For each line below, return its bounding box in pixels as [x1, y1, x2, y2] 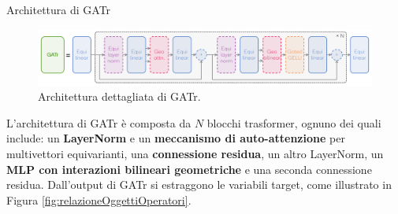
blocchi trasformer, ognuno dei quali [206, 114, 381, 131]
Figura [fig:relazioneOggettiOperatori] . [6, 191, 192, 208]
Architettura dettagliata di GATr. [38, 88, 201, 105]
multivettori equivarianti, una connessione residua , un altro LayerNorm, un [6, 146, 384, 162]
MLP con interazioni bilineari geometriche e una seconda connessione [6, 160, 372, 177]
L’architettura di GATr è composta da [6, 114, 192, 131]
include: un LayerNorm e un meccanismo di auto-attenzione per [6, 130, 345, 146]
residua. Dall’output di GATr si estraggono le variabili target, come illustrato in [6, 176, 392, 193]
